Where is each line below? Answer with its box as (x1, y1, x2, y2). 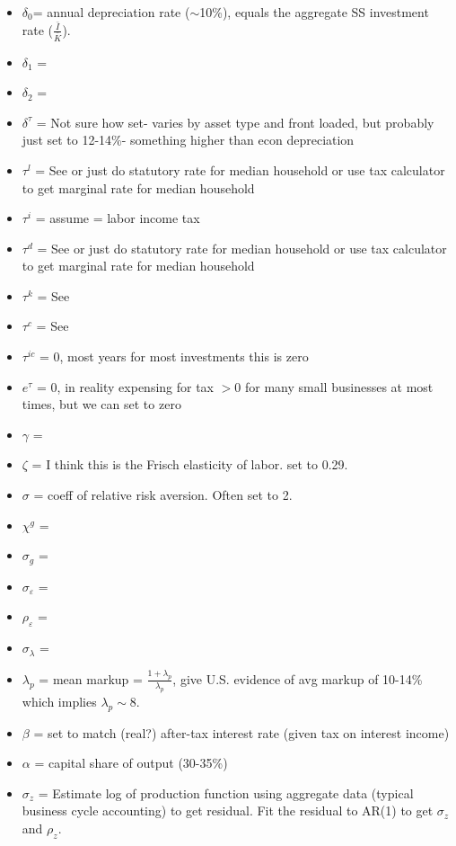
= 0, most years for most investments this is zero (39, 347, 309, 366)
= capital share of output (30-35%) (34, 753, 228, 772)
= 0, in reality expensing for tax (37, 377, 215, 396)
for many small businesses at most (244, 377, 434, 396)
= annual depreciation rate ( (32, 3, 190, 21)
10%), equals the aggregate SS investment (199, 3, 429, 21)
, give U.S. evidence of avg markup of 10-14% (172, 669, 423, 688)
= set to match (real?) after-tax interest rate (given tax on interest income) (33, 723, 450, 742)
